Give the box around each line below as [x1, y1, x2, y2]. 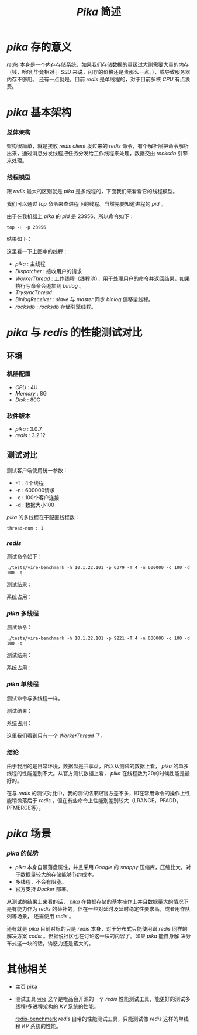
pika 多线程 [6, 609, 39, 617]
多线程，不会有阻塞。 [15, 879, 67, 886]
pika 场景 [6, 827, 51, 840]
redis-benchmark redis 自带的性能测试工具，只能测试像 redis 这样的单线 [15, 1015, 189, 1023]
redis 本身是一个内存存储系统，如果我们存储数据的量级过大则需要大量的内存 [6, 61, 189, 68]
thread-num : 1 [6, 525, 44, 531]
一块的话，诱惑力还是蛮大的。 [22, 940, 94, 947]
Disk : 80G [15, 396, 41, 403]
